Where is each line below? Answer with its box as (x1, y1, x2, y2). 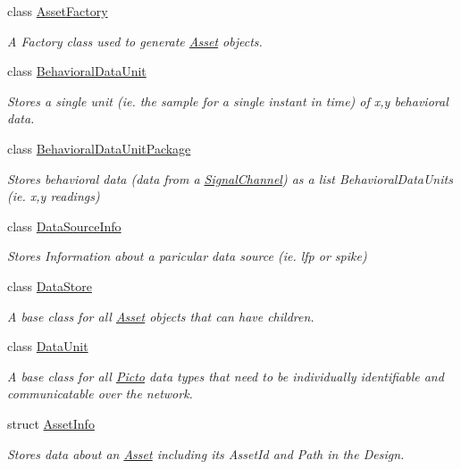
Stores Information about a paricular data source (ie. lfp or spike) (7, 247, 367, 265)
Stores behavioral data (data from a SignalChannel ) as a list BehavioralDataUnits (7, 169, 453, 188)
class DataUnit (7, 337, 88, 356)
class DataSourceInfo (7, 216, 122, 235)
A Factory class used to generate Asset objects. (7, 31, 263, 50)
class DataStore (7, 276, 92, 295)
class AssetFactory (7, 2, 108, 20)
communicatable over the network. (7, 384, 193, 403)
